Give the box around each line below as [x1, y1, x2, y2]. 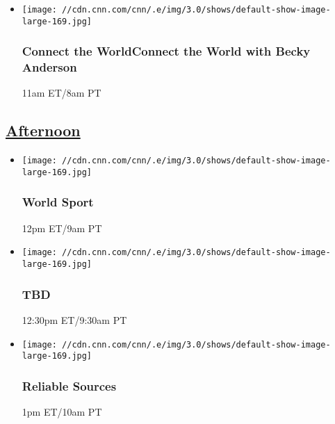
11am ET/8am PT [22, 85, 101, 100]
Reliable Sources [22, 377, 117, 394]
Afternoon [6, 120, 81, 141]
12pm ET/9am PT [22, 220, 102, 235]
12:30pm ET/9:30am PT [22, 312, 127, 327]
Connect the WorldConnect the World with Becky [22, 42, 311, 60]
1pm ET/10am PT [22, 405, 102, 419]
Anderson [22, 58, 77, 76]
